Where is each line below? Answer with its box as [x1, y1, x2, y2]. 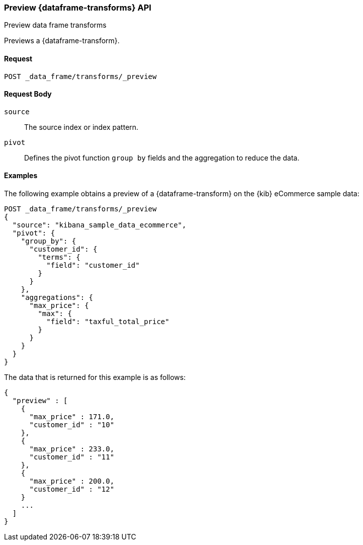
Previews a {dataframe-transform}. [4, 36, 120, 45]
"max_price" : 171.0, [29, 413, 115, 421]
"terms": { [38, 253, 80, 262]
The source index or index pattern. [24, 122, 139, 131]
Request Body [4, 90, 52, 99]
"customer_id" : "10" [29, 421, 115, 429]
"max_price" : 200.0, [29, 477, 115, 486]
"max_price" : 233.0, [29, 445, 115, 453]
